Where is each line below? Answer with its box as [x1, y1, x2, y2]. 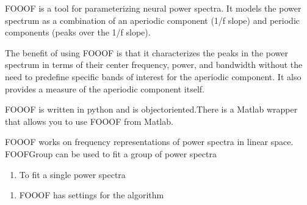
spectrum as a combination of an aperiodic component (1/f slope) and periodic [5, 13, 300, 26]
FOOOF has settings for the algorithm [19, 188, 164, 201]
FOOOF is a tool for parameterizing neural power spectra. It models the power [5, 2, 302, 14]
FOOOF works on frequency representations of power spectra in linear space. [5, 135, 294, 148]
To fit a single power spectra [19, 168, 126, 181]
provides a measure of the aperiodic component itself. [5, 82, 205, 95]
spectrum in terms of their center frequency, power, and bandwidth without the [5, 58, 303, 71]
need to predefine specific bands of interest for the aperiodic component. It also [5, 70, 302, 83]
